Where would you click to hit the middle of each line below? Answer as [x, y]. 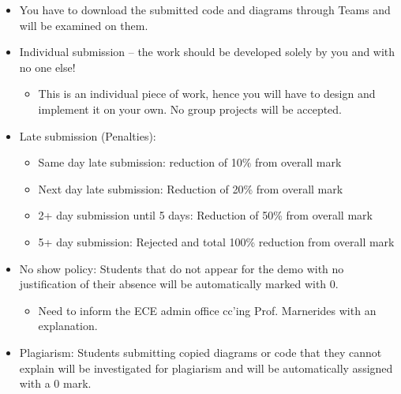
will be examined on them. [84, 25]
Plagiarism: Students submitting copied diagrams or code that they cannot [200, 352]
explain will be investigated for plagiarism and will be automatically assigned [206, 368]
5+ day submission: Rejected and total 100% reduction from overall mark [216, 241]
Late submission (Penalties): [88, 135]
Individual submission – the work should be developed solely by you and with [207, 52]
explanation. [68, 326]
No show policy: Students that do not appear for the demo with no [182, 268]
